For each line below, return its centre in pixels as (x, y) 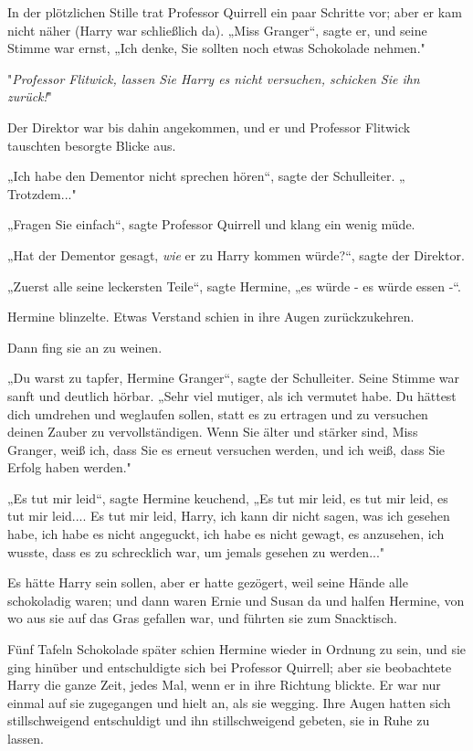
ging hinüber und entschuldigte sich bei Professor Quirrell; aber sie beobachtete (230, 666)
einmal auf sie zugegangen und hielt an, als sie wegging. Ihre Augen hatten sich (229, 702)
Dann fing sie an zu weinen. (85, 347)
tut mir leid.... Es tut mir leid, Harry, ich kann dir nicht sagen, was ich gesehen (229, 516)
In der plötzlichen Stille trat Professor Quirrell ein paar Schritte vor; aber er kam (235, 12)
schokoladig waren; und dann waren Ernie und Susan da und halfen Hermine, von (236, 600)
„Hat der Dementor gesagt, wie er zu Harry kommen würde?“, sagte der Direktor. (236, 254)
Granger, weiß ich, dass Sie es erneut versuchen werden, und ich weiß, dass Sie (226, 449)
